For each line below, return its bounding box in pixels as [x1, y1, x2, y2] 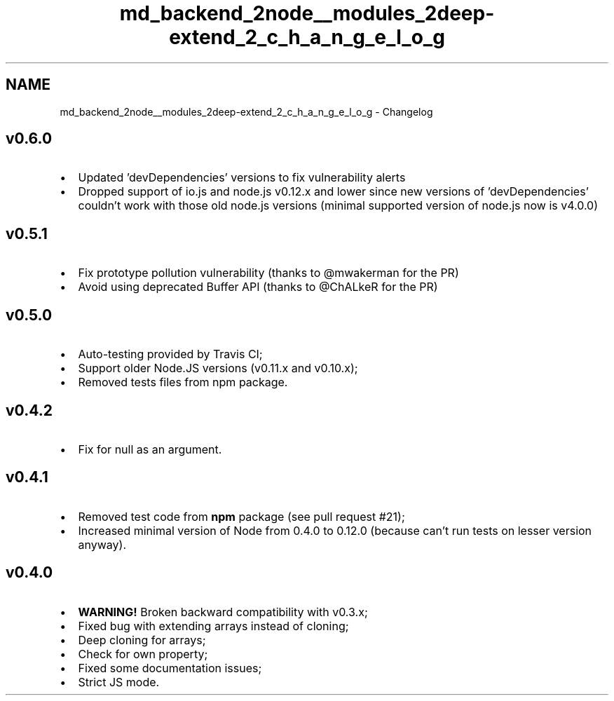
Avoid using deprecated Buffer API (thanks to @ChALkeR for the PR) [78, 280, 438, 294]
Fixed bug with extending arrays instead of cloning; [78, 618, 349, 633]
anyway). [78, 537, 126, 552]
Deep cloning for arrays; [78, 632, 206, 647]
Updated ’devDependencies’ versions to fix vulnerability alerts [78, 170, 406, 185]
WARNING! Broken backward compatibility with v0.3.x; [78, 604, 368, 619]
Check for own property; [78, 646, 208, 661]
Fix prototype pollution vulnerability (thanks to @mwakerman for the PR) [78, 266, 459, 280]
